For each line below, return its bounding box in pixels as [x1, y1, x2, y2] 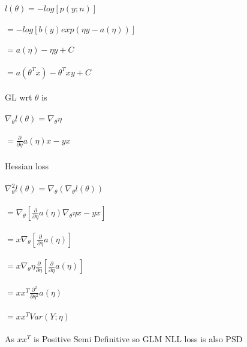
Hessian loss [5, 159, 49, 172]
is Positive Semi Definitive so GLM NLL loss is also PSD [33, 333, 243, 345]
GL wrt [5, 90, 32, 103]
